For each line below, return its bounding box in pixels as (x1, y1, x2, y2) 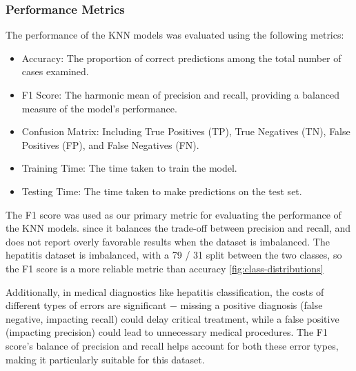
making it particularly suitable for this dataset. (6, 352, 205, 366)
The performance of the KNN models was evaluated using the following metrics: (6, 28, 344, 42)
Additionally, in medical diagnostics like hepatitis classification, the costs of (6, 284, 324, 299)
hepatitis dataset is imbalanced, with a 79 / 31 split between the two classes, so (6, 248, 342, 262)
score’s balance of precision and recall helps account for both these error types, (6, 338, 339, 352)
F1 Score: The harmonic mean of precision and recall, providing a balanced (21, 88, 339, 101)
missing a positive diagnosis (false (180, 298, 323, 312)
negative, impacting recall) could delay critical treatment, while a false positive (6, 311, 339, 325)
